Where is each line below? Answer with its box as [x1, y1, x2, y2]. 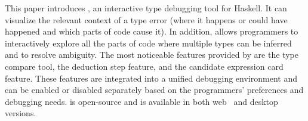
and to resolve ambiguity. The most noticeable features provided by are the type [5, 48, 298, 61]
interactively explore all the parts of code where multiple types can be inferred [5, 36, 292, 49]
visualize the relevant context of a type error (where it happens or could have [5, 13, 288, 26]
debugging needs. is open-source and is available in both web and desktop [5, 95, 278, 107]
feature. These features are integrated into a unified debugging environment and [5, 72, 297, 84]
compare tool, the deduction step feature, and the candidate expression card [5, 60, 284, 72]
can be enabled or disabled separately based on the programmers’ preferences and [5, 83, 304, 96]
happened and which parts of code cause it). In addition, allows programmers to [5, 25, 298, 38]
